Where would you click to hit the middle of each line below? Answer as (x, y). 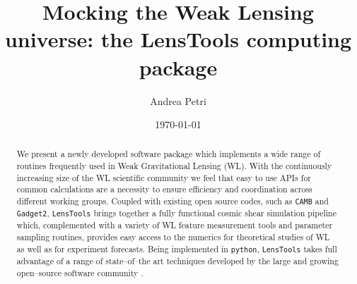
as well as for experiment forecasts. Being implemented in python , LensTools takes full (177, 248)
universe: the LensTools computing (178, 39)
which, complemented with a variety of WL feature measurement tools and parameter (175, 225)
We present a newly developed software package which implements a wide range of (169, 154)
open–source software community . (80, 272)
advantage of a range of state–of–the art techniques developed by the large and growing (177, 260)
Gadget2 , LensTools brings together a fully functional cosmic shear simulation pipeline (176, 213)
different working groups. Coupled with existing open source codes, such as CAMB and (172, 201)
